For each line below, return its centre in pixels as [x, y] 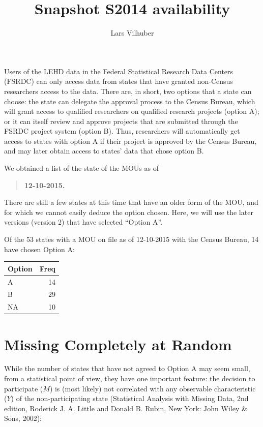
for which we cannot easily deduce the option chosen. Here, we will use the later [129, 212]
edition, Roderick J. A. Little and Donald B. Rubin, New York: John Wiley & [126, 408]
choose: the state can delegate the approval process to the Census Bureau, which [130, 101]
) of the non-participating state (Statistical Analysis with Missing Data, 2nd [130, 398]
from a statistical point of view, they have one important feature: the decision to [130, 378]
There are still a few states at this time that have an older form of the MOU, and [131, 202]
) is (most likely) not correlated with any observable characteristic [153, 388]
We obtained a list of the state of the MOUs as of [82, 168]
